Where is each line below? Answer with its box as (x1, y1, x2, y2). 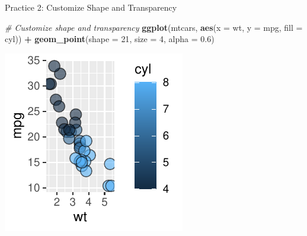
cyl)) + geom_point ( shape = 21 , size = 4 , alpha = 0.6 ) (5, 33, 215, 45)
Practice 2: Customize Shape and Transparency (5, 1, 177, 13)
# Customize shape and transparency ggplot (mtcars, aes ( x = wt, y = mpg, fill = (5, 21, 303, 33)
